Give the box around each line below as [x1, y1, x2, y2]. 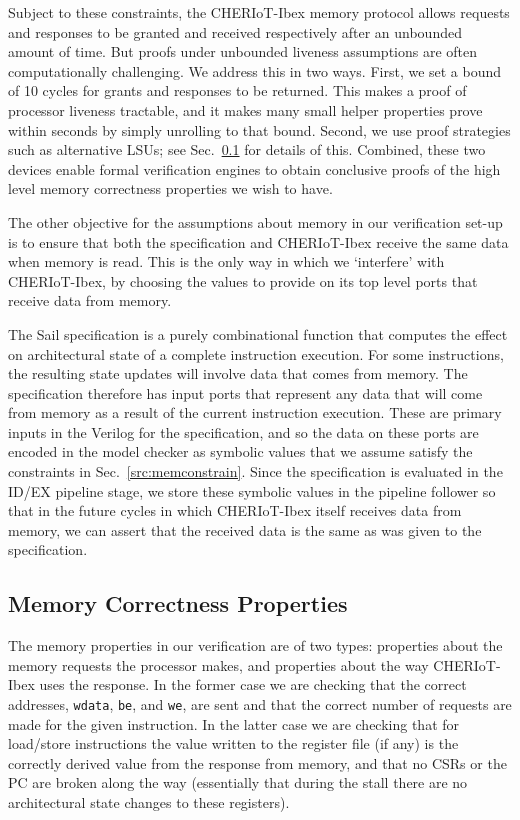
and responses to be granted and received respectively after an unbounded [8, 21, 462, 42]
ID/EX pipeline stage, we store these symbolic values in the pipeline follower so [8, 480, 496, 501]
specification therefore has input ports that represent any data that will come [8, 382, 483, 403]
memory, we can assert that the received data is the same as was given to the [8, 519, 482, 540]
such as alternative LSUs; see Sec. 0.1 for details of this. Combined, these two [8, 139, 486, 160]
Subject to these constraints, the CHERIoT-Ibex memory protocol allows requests [8, 2, 510, 22]
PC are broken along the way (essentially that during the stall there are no [8, 772, 468, 793]
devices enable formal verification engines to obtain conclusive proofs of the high [8, 158, 501, 179]
